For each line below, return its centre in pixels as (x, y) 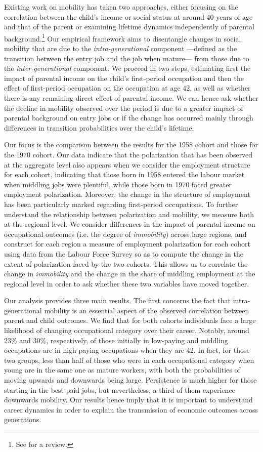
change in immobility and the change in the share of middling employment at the (130, 274)
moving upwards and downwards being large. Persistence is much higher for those (130, 380)
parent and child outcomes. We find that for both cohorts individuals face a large (130, 320)
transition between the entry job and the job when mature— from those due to (127, 58)
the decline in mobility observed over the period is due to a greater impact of (124, 108)
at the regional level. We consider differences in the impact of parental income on (130, 224)
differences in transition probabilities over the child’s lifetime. (99, 127)
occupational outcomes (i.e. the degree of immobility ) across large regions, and (125, 234)
